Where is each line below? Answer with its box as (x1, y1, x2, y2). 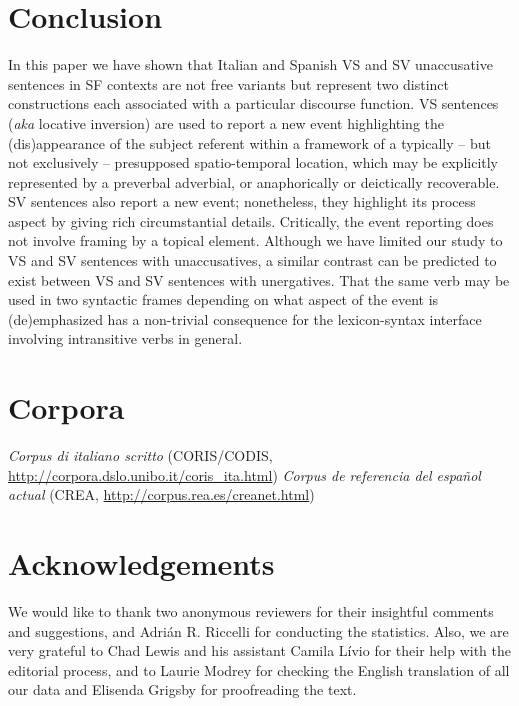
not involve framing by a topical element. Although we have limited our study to (8, 230, 503, 251)
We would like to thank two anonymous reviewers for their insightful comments (8, 601, 494, 622)
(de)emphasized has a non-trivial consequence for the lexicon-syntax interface (8, 308, 482, 329)
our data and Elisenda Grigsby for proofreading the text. (8, 679, 357, 700)
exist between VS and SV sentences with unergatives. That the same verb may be (8, 269, 510, 290)
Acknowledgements (8, 543, 275, 584)
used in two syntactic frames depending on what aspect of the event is (8, 289, 439, 310)
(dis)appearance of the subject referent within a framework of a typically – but (8, 132, 491, 153)
